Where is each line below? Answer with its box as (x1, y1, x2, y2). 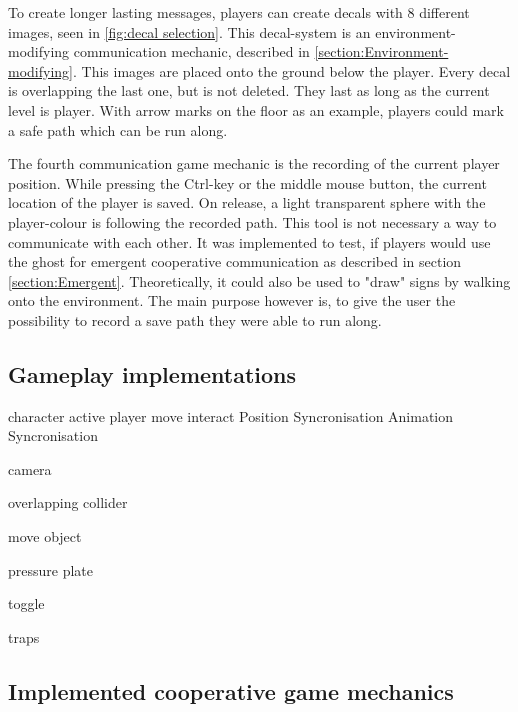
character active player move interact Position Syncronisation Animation (8, 405, 454, 426)
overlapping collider (8, 492, 128, 513)
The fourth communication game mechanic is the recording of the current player (8, 153, 500, 174)
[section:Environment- (314, 41, 449, 62)
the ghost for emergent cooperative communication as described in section (8, 251, 462, 272)
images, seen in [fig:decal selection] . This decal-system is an (8, 21, 371, 42)
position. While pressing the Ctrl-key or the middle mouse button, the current (8, 172, 487, 193)
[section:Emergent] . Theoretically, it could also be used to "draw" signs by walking (8, 270, 511, 291)
